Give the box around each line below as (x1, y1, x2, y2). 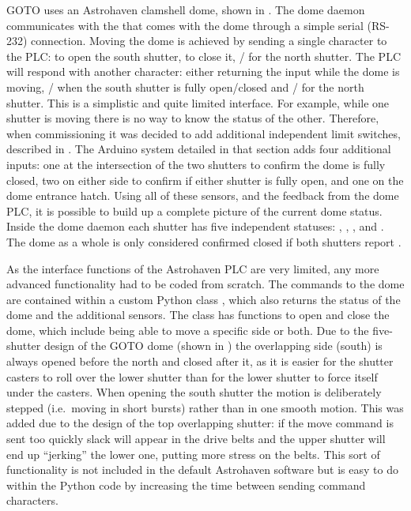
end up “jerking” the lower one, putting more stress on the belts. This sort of (6, 445, 380, 462)
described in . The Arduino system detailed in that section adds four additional (6, 141, 391, 157)
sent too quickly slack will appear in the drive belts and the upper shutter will (6, 430, 386, 447)
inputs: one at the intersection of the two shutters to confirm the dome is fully (6, 156, 386, 172)
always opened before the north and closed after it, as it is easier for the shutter (6, 353, 394, 370)
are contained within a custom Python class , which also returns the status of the (6, 291, 401, 307)
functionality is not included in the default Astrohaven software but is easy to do (6, 461, 398, 478)
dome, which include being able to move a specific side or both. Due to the (6, 321, 369, 338)
